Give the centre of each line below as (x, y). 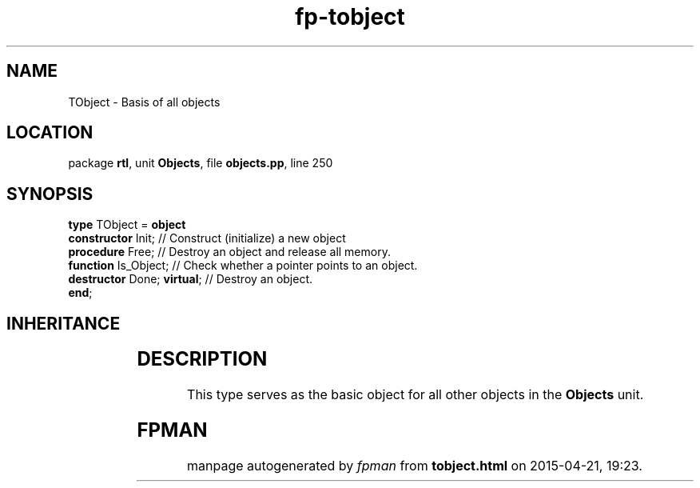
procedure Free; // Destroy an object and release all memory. (229, 252)
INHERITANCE (64, 323)
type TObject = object (127, 225)
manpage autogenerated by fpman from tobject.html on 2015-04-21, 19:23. (415, 465)
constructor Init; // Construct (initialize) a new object (207, 238)
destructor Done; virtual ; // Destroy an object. (191, 279)
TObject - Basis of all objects (144, 102)
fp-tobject (350, 17)
